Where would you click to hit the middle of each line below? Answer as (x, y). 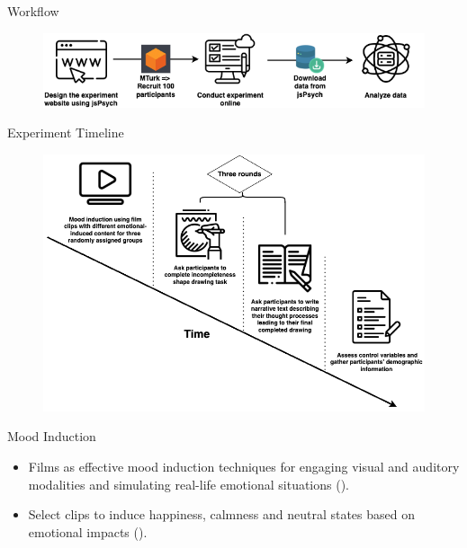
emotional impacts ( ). (88, 531)
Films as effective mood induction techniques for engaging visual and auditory (244, 466)
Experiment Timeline (66, 133)
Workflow (33, 11)
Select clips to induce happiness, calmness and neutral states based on (221, 514)
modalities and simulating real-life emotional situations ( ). (189, 484)
